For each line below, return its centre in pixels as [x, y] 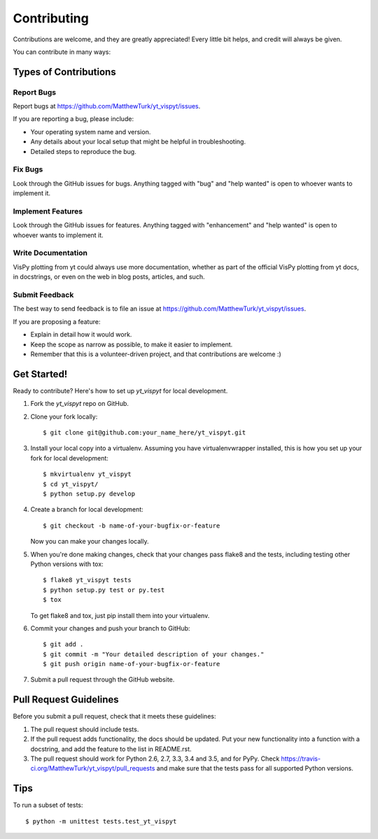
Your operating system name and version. [91, 132]
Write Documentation [50, 253]
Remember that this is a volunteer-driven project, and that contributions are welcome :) [156, 354]
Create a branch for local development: [87, 509]
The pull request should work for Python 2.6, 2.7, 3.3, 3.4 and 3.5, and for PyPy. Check [155, 759]
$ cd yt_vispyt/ [71, 484]
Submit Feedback [43, 295]
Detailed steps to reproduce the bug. [83, 151]
